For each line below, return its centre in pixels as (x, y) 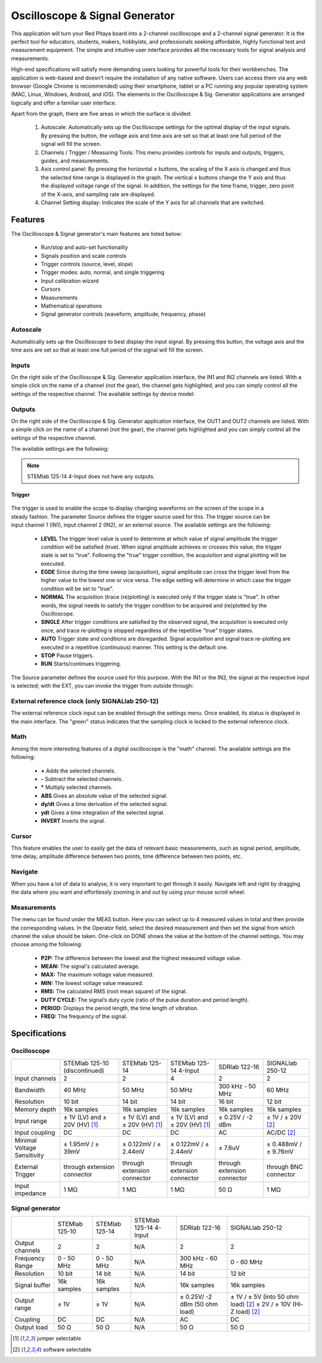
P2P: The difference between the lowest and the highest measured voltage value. (141, 958)
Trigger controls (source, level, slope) (87, 264)
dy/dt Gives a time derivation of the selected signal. (104, 804)
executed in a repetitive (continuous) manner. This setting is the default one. (134, 647)
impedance (30, 1193)
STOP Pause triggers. (67, 655)
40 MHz (75, 1090)
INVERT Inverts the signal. (73, 820)
